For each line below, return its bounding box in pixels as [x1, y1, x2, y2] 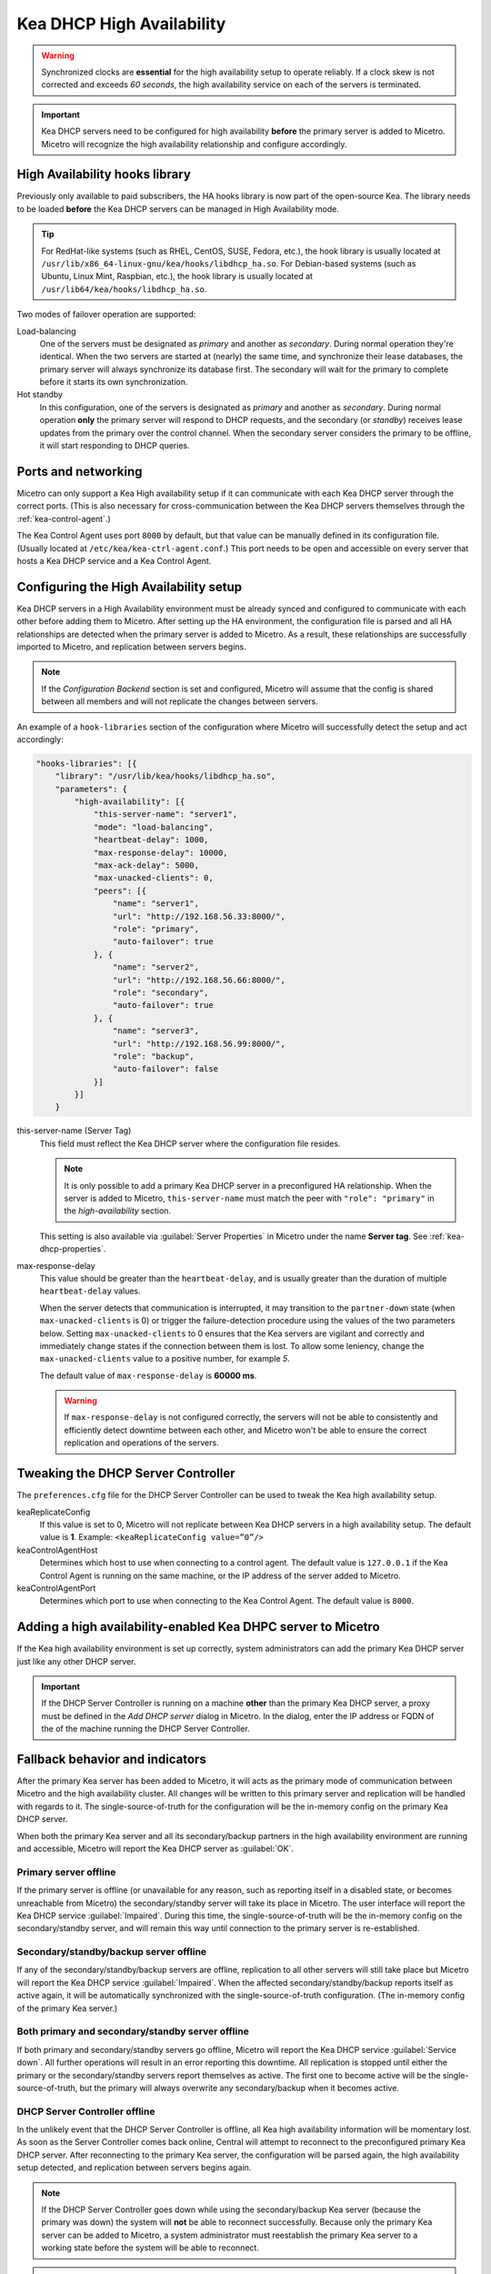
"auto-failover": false [112, 1064, 218, 1074]
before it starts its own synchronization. [39, 377, 188, 387]
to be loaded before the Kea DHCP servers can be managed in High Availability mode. [16, 203, 340, 214]
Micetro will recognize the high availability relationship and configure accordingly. [41, 138, 347, 149]
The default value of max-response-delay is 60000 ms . [39, 1370, 257, 1381]
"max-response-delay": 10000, [93, 847, 228, 858]
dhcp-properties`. [39, 1243, 106, 1254]
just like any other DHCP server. [16, 1655, 136, 1666]
